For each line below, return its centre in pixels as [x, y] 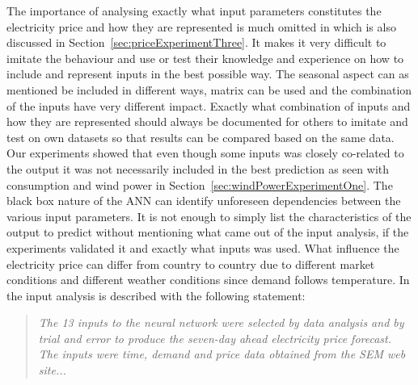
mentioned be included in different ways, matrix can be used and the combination [209, 89]
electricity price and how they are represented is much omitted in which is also [201, 26]
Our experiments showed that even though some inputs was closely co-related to [205, 153]
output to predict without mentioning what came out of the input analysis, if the [208, 232]
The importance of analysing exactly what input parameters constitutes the [194, 10]
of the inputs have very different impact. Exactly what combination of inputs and [209, 105]
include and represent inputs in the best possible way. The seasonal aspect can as [208, 74]
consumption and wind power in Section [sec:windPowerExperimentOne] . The [200, 184]
